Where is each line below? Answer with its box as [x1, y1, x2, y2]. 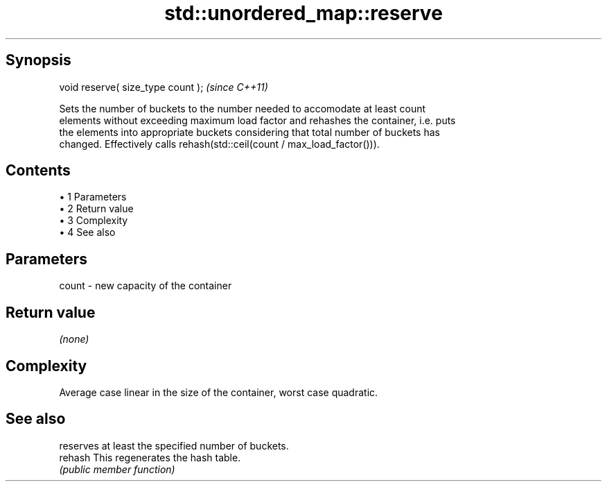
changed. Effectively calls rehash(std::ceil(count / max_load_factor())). [59, 137, 380, 150]
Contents [6, 162, 71, 180]
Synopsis [6, 51, 71, 69]
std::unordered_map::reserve [164, 1, 443, 25]
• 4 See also [59, 226, 116, 239]
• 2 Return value [59, 203, 134, 215]
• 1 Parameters [59, 191, 127, 203]
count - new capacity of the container [59, 280, 232, 292]
